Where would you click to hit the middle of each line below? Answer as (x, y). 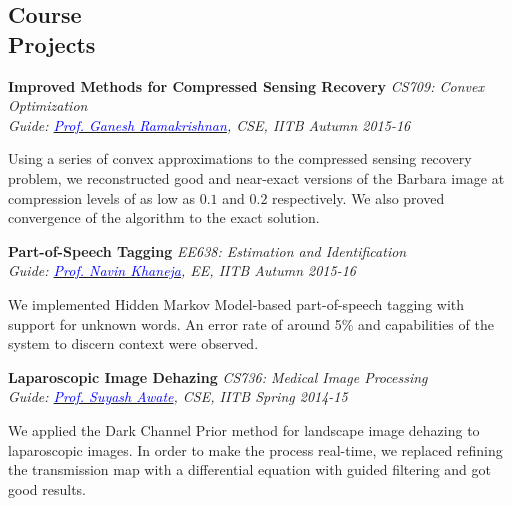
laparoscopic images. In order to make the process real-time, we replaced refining (255, 449)
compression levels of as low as (102, 197)
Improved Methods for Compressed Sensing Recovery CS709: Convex (246, 85)
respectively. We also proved (358, 197)
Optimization (48, 105)
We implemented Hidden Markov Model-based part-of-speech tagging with (236, 303)
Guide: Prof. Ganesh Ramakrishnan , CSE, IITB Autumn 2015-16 (209, 124)
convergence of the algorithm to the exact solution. (164, 217)
